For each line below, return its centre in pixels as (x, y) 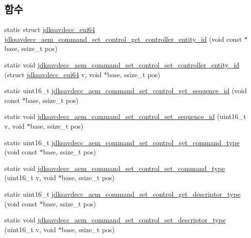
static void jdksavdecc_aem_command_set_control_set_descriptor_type (115, 220)
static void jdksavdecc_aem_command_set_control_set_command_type (115, 168)
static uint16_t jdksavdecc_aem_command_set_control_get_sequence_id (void (126, 91)
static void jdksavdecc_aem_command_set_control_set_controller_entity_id (122, 64)
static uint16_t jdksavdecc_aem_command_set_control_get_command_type (122, 142)
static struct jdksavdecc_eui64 (50, 29)
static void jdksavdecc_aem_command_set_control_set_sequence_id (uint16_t (125, 116)
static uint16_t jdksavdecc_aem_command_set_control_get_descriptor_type (123, 194)
